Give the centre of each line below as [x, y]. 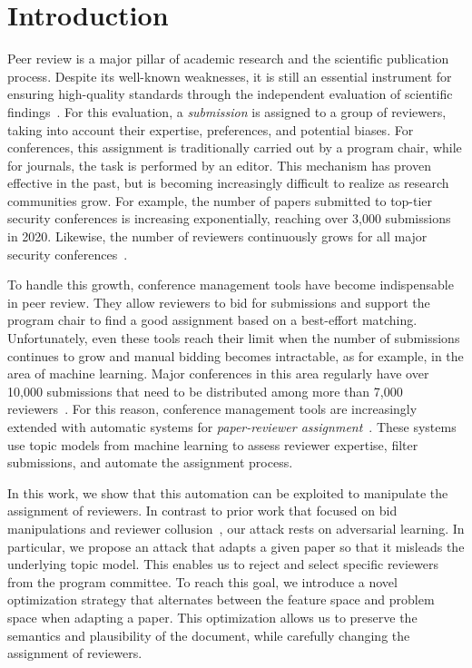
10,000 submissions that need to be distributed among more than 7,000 [205, 391]
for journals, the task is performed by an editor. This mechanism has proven [219, 165]
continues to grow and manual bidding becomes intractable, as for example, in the [236, 355]
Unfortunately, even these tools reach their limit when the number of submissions [234, 338]
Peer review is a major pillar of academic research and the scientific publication [228, 59]
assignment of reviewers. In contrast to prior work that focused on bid [202, 511]
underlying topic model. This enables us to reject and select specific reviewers [223, 564]
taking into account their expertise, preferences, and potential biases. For [211, 129]
